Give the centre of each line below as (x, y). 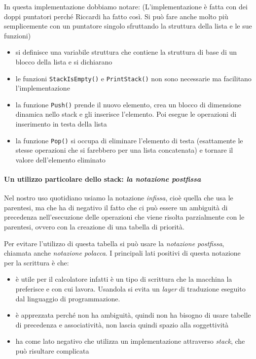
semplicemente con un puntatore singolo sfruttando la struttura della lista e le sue (128, 26)
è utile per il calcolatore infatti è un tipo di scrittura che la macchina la (124, 279)
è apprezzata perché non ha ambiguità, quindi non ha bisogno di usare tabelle (133, 315)
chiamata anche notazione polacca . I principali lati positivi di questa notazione (122, 253)
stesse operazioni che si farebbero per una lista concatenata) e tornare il (124, 150)
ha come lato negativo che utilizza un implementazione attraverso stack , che (130, 341)
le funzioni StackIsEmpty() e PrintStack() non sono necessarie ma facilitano (133, 78)
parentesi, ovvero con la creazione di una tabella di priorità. (94, 227)
